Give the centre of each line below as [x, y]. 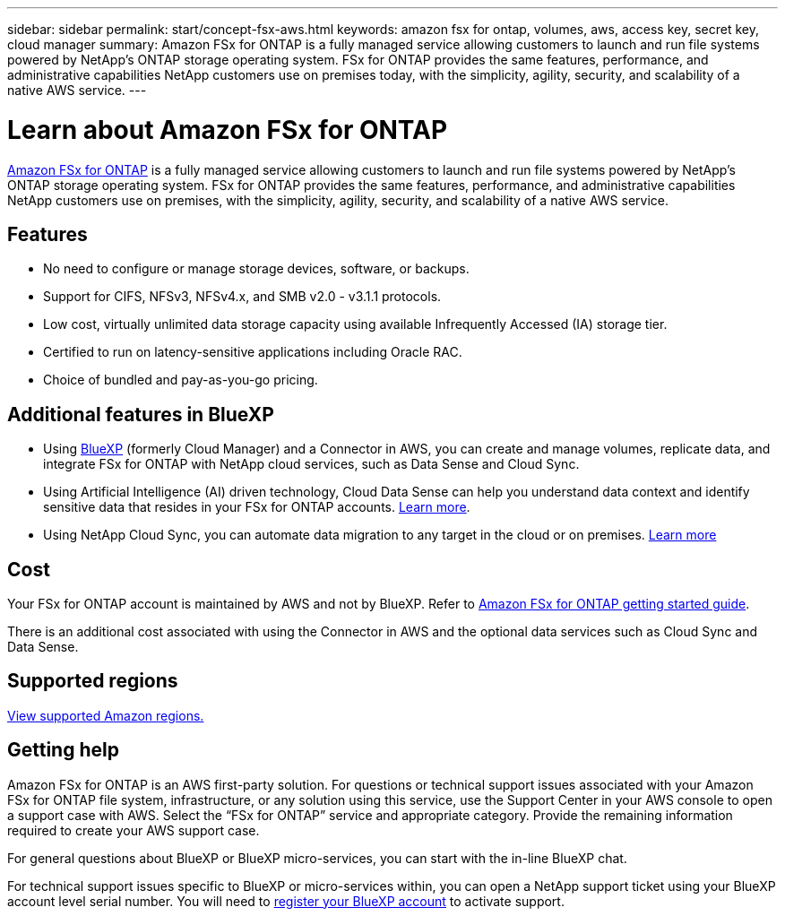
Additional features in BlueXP [141, 414]
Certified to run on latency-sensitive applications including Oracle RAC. [253, 352]
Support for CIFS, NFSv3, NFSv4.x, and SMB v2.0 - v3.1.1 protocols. [242, 297]
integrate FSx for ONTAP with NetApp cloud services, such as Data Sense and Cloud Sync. [311, 464]
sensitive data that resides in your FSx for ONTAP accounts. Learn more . [257, 507]
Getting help [63, 750]
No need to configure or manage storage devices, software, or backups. [256, 269]
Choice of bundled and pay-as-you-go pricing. [181, 380]
